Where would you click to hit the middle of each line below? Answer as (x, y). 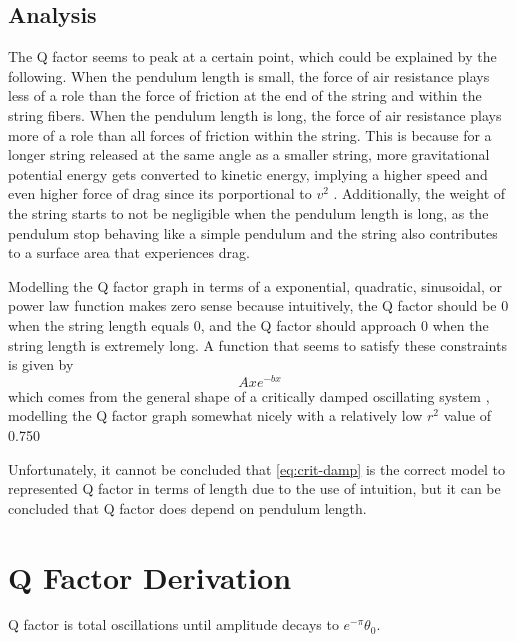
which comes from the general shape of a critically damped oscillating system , (249, 395)
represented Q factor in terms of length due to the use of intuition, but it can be (254, 488)
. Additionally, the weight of (419, 193)
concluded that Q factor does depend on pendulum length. (187, 507)
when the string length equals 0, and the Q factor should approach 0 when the (248, 324)
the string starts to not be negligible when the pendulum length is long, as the (248, 212)
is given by (41, 364)
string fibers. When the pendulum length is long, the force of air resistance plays (255, 114)
